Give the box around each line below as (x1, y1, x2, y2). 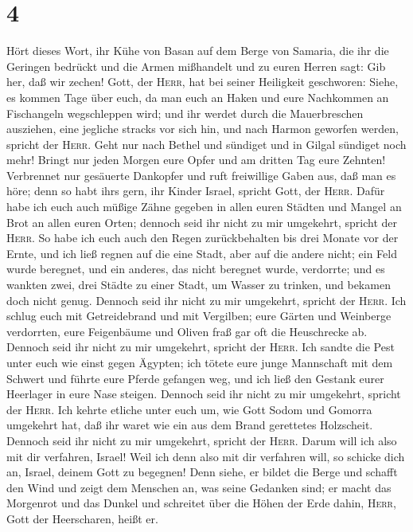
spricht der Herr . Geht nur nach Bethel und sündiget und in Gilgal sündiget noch (6, 135, 407, 152)
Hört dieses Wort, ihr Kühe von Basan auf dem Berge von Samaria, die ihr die (6, 42, 389, 59)
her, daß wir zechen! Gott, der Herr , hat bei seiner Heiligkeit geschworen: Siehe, (6, 73, 399, 90)
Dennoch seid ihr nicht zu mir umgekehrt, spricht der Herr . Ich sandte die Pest (6, 338, 395, 355)
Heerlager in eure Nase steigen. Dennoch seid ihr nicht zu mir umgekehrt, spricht (6, 385, 401, 402)
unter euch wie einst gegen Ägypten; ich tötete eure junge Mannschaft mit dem (6, 354, 393, 370)
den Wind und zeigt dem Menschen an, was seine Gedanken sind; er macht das (6, 479, 392, 495)
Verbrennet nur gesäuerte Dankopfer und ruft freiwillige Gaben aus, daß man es (6, 166, 396, 183)
